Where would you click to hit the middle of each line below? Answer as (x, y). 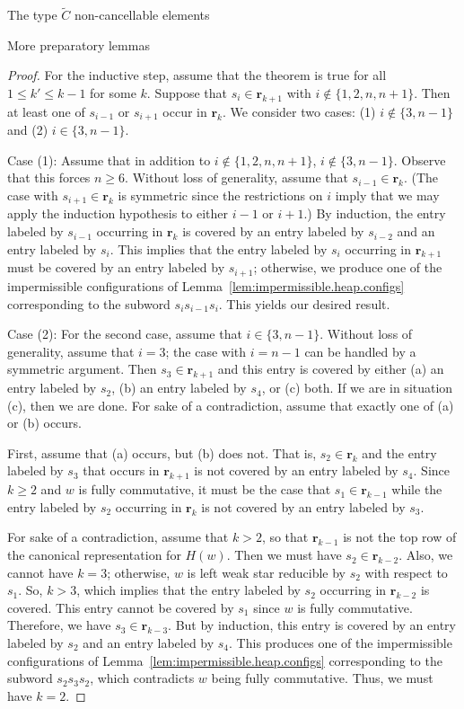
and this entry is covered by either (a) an (331, 369)
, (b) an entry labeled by (179, 388)
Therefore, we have (59, 625)
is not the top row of (400, 537)
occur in (185, 111)
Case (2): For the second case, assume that (125, 334)
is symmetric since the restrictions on (220, 195)
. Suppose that (187, 93)
